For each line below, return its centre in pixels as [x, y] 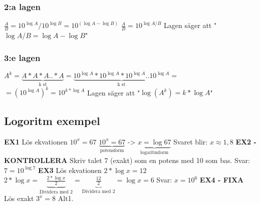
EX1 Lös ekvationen [36, 141]
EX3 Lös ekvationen [70, 170]
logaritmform [155, 153]
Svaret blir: [191, 141]
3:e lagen [22, 57]
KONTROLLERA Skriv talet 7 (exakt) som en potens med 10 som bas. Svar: [127, 160]
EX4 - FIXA [222, 180]
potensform [112, 151]
